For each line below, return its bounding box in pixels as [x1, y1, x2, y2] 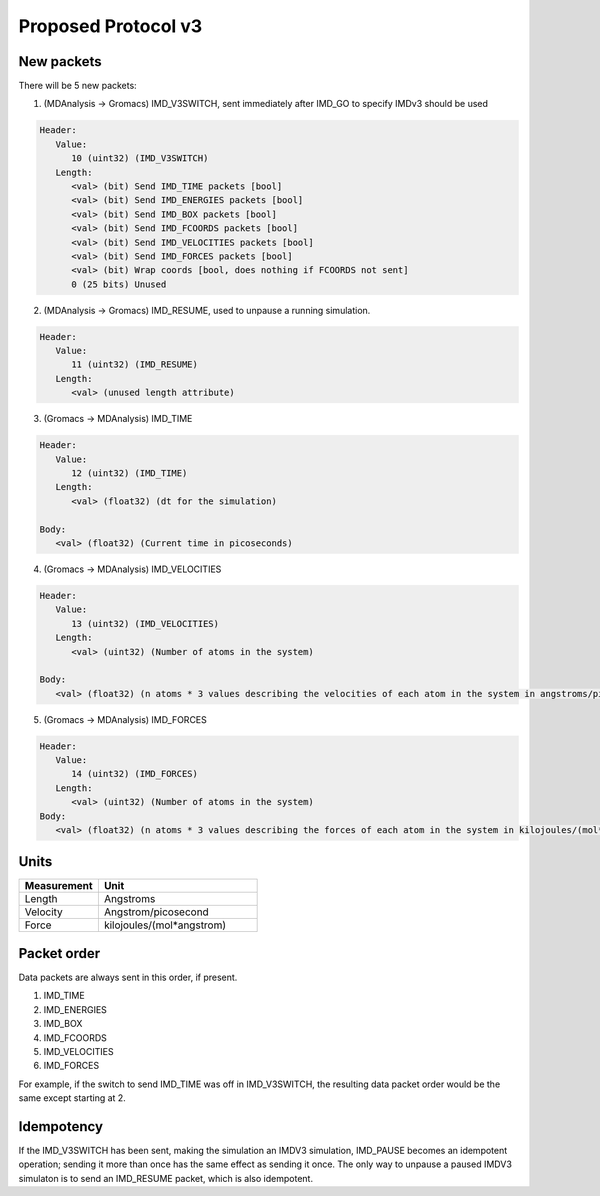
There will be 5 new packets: [18, 80, 137, 92]
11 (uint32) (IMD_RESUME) [71, 359, 199, 370]
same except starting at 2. [18, 1092, 127, 1104]
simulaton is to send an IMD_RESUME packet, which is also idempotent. [18, 1172, 314, 1184]
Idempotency [18, 1118, 104, 1135]
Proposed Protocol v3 [18, 15, 203, 37]
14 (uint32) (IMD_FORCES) [71, 768, 199, 780]
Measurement [24, 879, 94, 893]
